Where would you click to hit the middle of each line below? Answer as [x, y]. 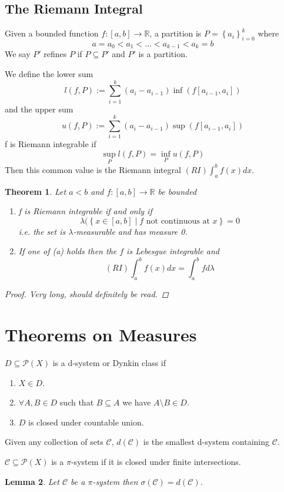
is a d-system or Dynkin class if [109, 362]
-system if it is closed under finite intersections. [156, 461]
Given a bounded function [52, 33]
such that [77, 402]
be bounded [177, 191]
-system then [115, 481]
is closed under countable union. [86, 422]
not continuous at [178, 221]
